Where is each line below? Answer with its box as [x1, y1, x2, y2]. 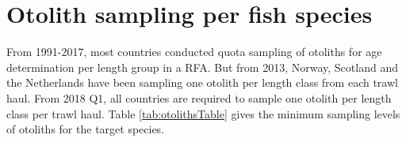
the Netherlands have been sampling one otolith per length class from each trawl [6, 74, 398, 91]
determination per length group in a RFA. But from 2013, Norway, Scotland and [6, 58, 398, 75]
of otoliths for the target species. [6, 121, 165, 137]
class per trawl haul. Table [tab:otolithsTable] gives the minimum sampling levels [6, 105, 400, 121]
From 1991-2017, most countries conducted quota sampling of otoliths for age [6, 43, 382, 60]
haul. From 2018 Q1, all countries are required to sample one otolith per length [6, 89, 392, 106]
